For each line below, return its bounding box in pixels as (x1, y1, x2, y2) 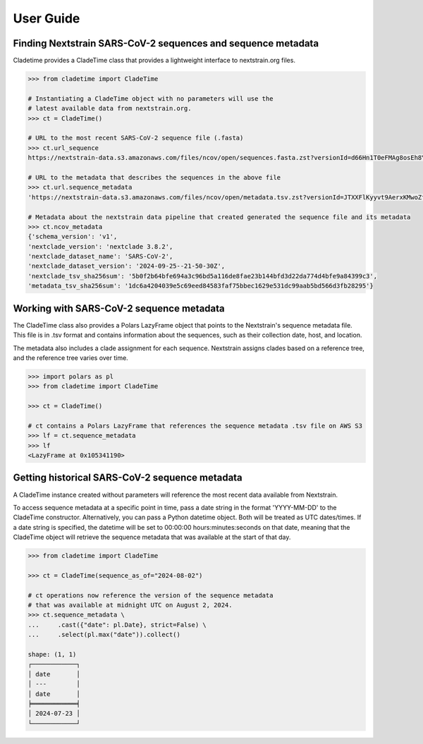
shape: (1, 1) (27, 650, 77, 658)
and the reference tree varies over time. (13, 353, 128, 362)
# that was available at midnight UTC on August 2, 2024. (27, 601, 233, 609)
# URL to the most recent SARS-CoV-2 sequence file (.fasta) (27, 134, 244, 142)
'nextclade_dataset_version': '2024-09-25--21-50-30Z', (27, 262, 226, 271)
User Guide (13, 11, 80, 26)
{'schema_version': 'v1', (27, 232, 118, 241)
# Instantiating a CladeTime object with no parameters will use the (27, 94, 274, 102)
